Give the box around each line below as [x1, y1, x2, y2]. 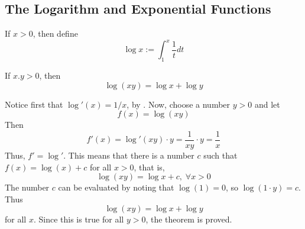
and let [254, 98, 280, 110]
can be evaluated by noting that [58, 181, 174, 193]
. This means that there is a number [63, 149, 194, 161]
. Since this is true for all [33, 213, 124, 225]
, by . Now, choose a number [126, 98, 231, 110]
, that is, [134, 160, 165, 173]
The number [5, 181, 50, 193]
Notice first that [5, 98, 63, 110]
